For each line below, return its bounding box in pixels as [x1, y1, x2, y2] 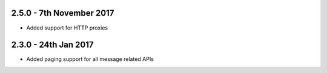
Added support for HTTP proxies [26, 24, 108, 31]
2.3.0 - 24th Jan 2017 [11, 40, 94, 50]
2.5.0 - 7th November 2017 [11, 8, 114, 18]
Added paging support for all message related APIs [26, 56, 154, 63]
